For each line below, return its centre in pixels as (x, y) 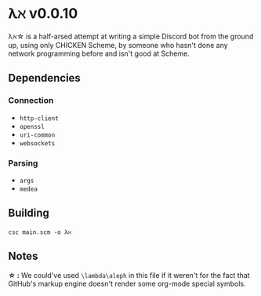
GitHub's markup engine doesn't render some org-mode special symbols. (127, 283)
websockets (37, 143)
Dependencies (44, 78)
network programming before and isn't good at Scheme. (99, 53)
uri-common (37, 135)
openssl (32, 126)
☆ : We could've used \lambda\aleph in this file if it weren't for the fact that (129, 275)
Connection (31, 100)
